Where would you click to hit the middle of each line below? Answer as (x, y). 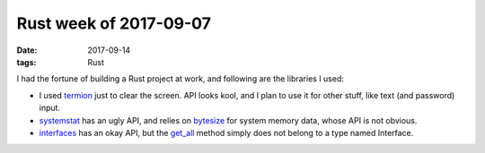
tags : (26, 62)
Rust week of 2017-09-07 (114, 23)
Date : (27, 50)
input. (50, 108)
